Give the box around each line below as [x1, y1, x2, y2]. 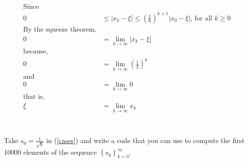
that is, [23, 93, 45, 100]
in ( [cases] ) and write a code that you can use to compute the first [46, 135, 245, 145]
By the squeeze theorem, [23, 26, 97, 33]
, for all [190, 15, 212, 22]
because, [23, 48, 48, 55]
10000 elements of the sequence [4, 147, 97, 157]
